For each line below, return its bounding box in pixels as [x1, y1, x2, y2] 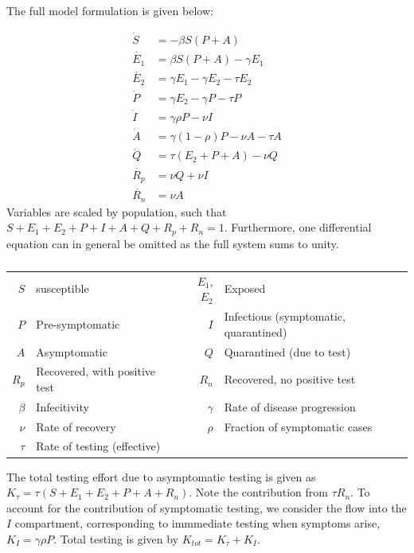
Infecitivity [36, 398, 89, 415]
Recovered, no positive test [224, 371, 356, 387]
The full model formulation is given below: [6, 2, 213, 18]
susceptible [36, 280, 89, 297]
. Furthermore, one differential [224, 219, 372, 236]
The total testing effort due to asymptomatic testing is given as [6, 468, 316, 485]
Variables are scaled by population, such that [6, 203, 227, 220]
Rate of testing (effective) [36, 438, 161, 454]
